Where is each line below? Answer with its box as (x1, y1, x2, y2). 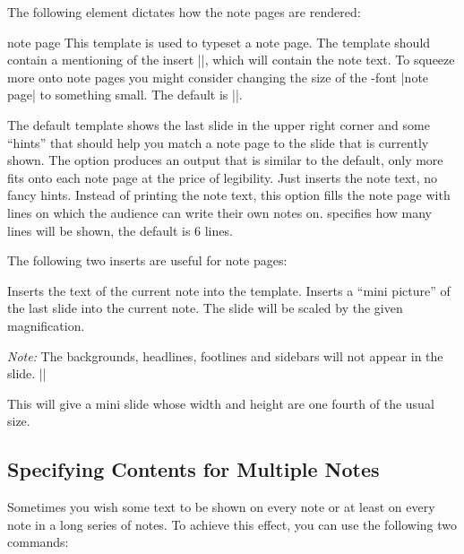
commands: (7, 532, 69, 551)
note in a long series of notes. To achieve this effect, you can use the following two (7, 515, 458, 533)
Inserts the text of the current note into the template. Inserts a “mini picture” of (7, 281, 451, 299)
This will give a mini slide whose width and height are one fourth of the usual (7, 394, 434, 412)
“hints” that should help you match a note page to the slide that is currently (7, 133, 429, 151)
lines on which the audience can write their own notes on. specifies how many (7, 203, 433, 221)
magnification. (7, 316, 85, 334)
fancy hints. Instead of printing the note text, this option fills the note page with (7, 186, 451, 204)
